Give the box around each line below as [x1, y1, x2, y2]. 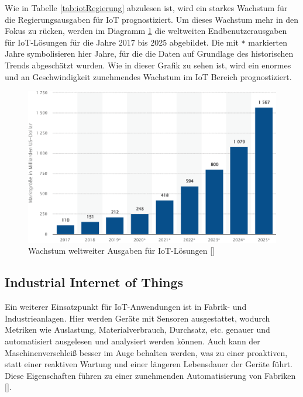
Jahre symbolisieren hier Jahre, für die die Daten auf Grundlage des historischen [5, 47, 294, 60]
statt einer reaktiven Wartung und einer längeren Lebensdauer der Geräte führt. [5, 358, 293, 370]
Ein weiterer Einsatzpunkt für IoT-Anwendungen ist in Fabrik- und [5, 301, 247, 313]
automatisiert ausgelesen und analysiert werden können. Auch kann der [5, 335, 260, 347]
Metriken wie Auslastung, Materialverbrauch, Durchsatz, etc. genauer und [5, 323, 270, 336]
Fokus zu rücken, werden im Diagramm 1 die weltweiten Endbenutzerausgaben [5, 25, 287, 37]
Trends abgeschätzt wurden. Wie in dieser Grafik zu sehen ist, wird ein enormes [5, 59, 291, 71]
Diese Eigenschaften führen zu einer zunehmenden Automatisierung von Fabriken [5, 369, 296, 381]
